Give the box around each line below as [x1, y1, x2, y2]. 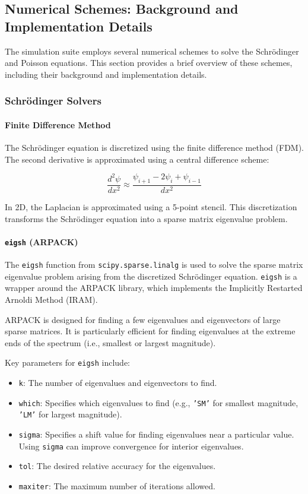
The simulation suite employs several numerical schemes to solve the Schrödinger [5, 45, 299, 57]
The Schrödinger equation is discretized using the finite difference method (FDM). [5, 141, 304, 154]
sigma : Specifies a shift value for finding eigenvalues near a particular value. [18, 427, 294, 440]
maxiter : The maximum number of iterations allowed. [18, 479, 215, 492]
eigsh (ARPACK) [5, 235, 78, 248]
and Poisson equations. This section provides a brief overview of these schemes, [5, 56, 293, 69]
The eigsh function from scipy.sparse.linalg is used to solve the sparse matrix [5, 258, 303, 271]
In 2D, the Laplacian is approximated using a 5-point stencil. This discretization [5, 201, 297, 213]
